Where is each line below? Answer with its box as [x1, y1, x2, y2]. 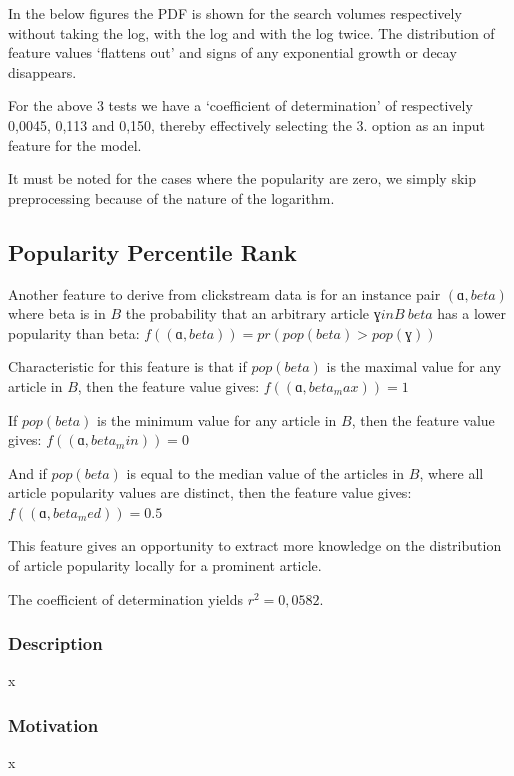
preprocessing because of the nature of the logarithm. [8, 187, 335, 208]
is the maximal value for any [326, 356, 502, 377]
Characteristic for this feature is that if [8, 356, 247, 377]
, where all [419, 462, 484, 483]
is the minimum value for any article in [97, 409, 337, 430]
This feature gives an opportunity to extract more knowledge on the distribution [8, 535, 502, 556]
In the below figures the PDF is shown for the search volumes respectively [8, 3, 462, 23]
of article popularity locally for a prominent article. [8, 555, 322, 576]
